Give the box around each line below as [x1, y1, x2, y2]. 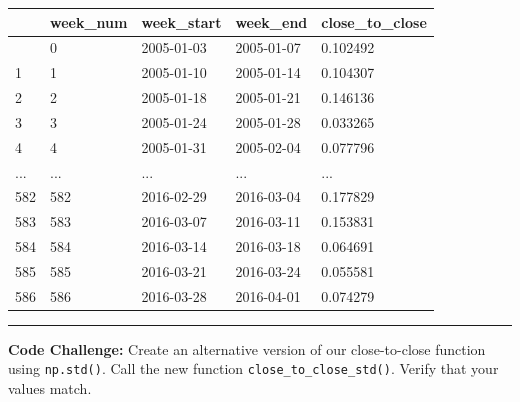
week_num [50, 11, 128, 32]
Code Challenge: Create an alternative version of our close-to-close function [8, 338, 486, 359]
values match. [8, 378, 92, 399]
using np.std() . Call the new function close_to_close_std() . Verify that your [8, 358, 499, 379]
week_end [235, 11, 308, 32]
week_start [141, 11, 222, 32]
